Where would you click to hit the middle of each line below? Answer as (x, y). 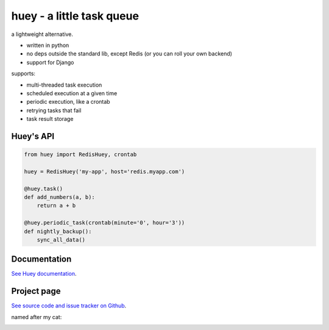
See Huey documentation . (44, 274)
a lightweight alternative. (42, 34)
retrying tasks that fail (54, 110)
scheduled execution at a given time (72, 93)
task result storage (50, 119)
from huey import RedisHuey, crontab (80, 155)
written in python (48, 45)
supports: (23, 74)
